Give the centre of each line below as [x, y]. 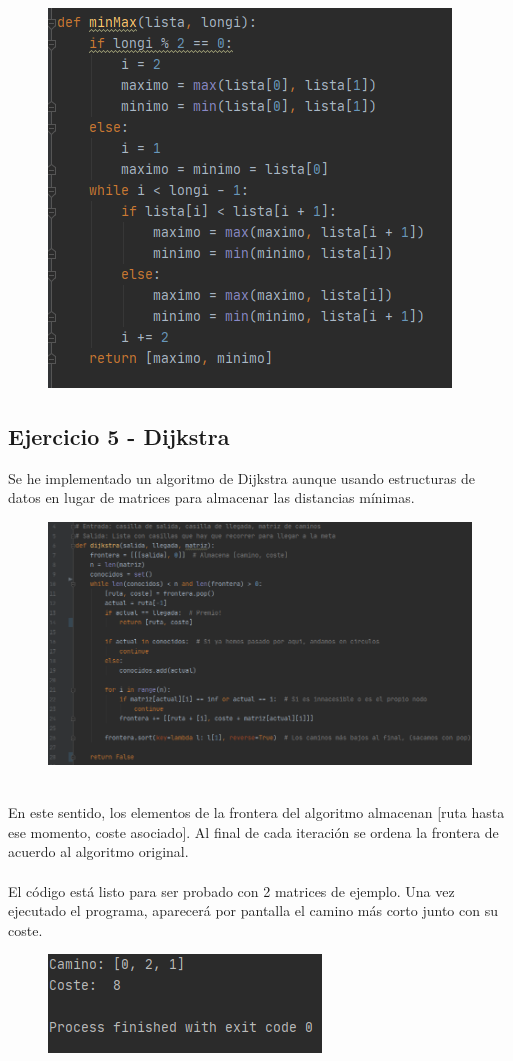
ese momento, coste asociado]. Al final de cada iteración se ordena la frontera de [253, 831]
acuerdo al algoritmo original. [98, 851]
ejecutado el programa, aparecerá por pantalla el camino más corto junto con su [253, 910]
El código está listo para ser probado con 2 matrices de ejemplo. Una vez [231, 890]
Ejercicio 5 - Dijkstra [119, 435]
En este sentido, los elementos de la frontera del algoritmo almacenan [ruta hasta [256, 812]
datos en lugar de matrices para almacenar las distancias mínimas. [211, 497]
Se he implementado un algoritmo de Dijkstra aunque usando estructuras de [241, 477]
